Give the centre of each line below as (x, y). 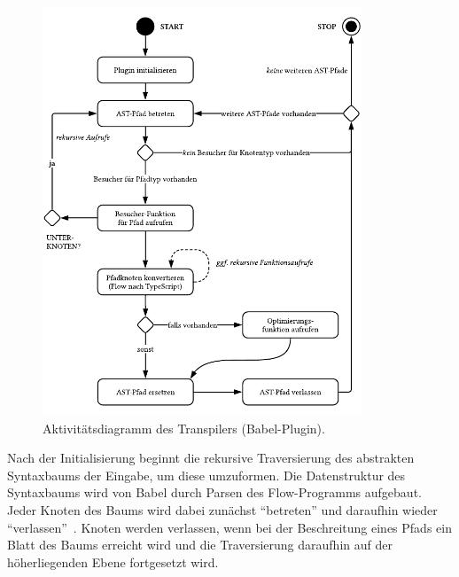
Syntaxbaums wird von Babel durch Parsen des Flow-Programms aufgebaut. (214, 492)
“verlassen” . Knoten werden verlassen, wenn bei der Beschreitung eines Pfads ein (229, 527)
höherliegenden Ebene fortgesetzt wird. (113, 561)
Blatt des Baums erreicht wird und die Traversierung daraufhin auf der (200, 545)
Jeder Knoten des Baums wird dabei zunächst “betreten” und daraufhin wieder (222, 509)
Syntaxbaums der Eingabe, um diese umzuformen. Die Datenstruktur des (206, 475)
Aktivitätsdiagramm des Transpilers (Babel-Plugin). (184, 428)
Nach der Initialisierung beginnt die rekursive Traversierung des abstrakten (211, 458)
